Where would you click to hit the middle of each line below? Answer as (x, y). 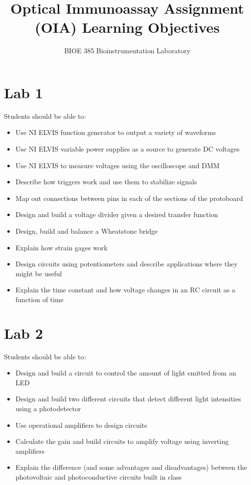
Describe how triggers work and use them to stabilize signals (106, 182)
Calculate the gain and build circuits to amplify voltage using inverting (122, 441)
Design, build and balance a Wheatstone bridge (87, 231)
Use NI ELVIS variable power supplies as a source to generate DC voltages (127, 149)
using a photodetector (48, 408)
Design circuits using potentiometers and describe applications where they (126, 264)
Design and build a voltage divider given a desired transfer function (117, 214)
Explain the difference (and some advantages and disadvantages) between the (131, 467)
